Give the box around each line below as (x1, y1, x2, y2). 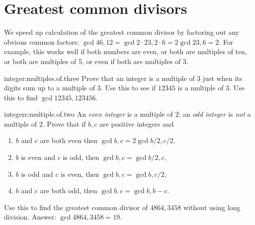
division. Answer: (4, 212, 56, 222)
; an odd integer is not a (178, 109, 251, 119)
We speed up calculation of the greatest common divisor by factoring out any (4, 27, 240, 37)
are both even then (40, 135, 97, 146)
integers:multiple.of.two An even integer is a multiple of (4, 109, 173, 119)
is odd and (21, 168, 53, 179)
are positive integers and (99, 118, 174, 129)
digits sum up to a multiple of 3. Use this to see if (4, 82, 156, 93)
